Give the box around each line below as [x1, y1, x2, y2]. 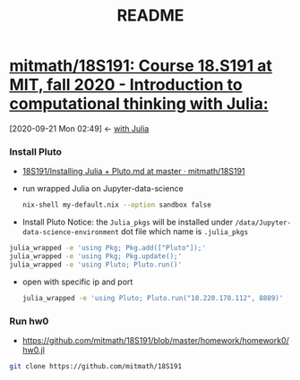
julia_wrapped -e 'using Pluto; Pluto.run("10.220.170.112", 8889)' [21, 293, 284, 302]
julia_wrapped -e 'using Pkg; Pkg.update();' [9, 251, 182, 260]
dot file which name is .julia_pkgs [120, 226, 249, 237]
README [116, 5, 184, 26]
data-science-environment [21, 228, 119, 237]
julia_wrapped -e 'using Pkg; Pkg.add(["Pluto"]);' [9, 243, 206, 253]
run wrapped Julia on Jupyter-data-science [21, 183, 184, 194]
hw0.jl [21, 344, 45, 355]
